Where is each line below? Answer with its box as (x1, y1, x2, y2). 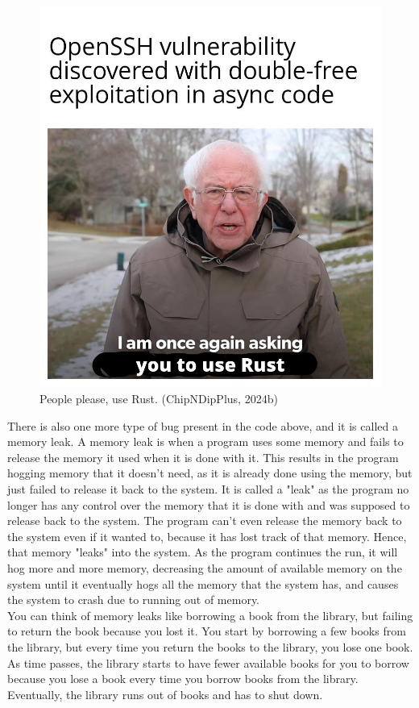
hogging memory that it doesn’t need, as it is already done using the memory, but (7, 464, 413, 481)
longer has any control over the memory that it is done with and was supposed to (7, 496, 410, 513)
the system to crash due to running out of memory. (7, 591, 260, 608)
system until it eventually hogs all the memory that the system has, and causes (7, 575, 399, 592)
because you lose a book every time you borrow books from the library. (7, 670, 359, 687)
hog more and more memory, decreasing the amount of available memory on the (7, 559, 402, 576)
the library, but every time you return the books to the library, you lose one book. (7, 638, 413, 655)
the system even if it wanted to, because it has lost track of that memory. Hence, (7, 527, 407, 544)
